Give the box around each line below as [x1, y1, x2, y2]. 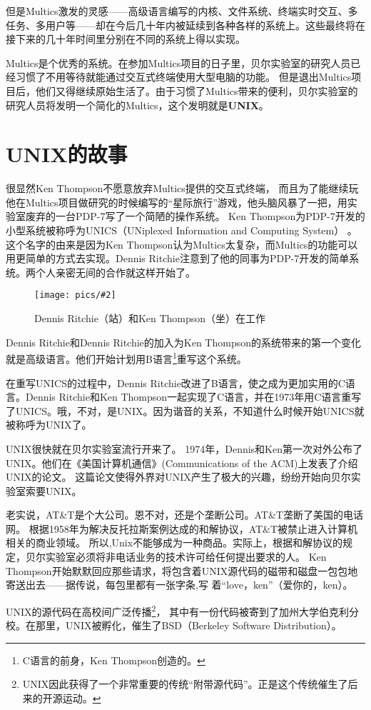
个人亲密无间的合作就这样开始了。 [35, 264, 195, 279]
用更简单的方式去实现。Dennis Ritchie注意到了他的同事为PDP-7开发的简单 [6, 251, 350, 266]
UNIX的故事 [6, 139, 128, 169]
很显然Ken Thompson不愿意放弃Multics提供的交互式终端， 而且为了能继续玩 [6, 181, 359, 196]
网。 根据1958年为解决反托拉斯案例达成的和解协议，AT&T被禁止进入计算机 [6, 521, 358, 536]
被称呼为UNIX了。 [6, 417, 92, 432]
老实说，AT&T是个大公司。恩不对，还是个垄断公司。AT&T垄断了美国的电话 [6, 507, 363, 522]
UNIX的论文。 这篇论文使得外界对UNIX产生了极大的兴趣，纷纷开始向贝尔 [6, 469, 351, 484]
